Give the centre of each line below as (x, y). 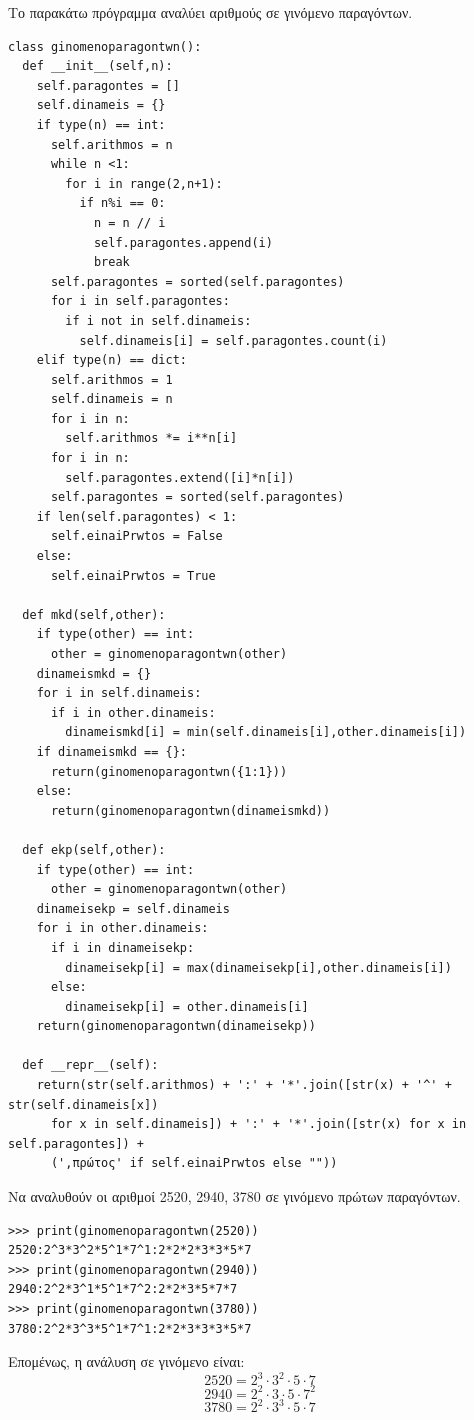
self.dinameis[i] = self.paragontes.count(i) (233, 340)
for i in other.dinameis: (122, 928)
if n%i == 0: (122, 203)
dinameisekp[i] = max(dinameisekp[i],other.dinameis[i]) (258, 967)
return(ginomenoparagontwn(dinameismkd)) (190, 810)
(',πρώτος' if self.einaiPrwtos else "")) (194, 1163)
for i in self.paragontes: (140, 301)
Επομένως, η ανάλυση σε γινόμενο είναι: (126, 1361)
